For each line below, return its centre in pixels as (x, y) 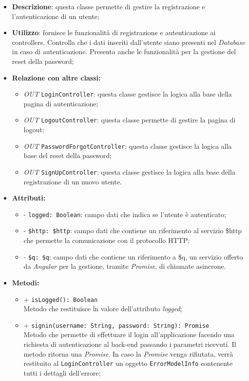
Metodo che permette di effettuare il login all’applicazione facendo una (129, 334)
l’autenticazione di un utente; (56, 16)
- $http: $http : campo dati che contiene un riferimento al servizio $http (133, 231)
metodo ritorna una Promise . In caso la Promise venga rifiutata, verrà (128, 353)
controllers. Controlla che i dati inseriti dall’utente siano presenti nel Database (128, 42)
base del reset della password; (68, 155)
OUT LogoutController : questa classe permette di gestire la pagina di (130, 120)
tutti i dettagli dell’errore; (62, 372)
